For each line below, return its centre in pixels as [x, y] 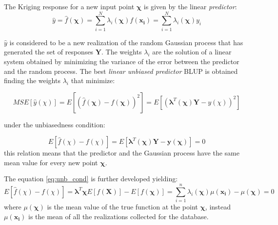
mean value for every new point [51, 162]
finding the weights [32, 80]
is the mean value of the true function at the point [122, 207]
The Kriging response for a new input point [69, 6]
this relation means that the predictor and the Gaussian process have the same [122, 153]
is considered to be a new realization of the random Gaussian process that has [126, 42]
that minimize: [93, 80]
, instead [218, 207]
